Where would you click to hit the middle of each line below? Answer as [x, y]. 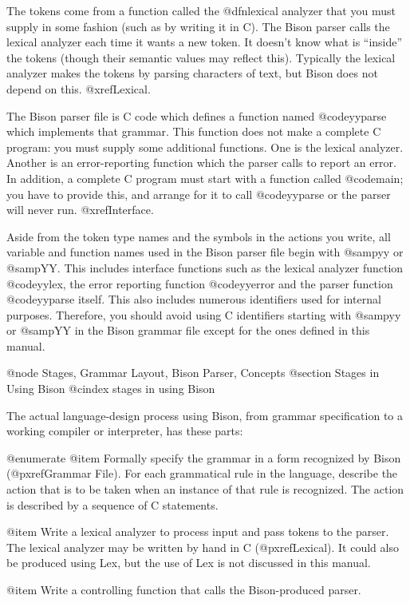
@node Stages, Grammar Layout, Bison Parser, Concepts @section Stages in [193, 373]
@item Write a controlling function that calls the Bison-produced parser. [184, 589]
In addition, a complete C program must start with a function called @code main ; [205, 178]
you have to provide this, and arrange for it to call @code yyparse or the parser [199, 194]
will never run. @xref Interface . [80, 210]
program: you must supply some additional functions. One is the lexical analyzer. [205, 147]
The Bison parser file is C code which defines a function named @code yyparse [197, 115]
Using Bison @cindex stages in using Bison [111, 389]
